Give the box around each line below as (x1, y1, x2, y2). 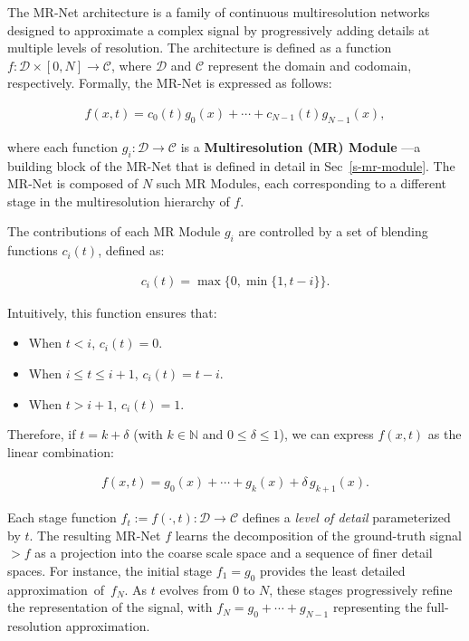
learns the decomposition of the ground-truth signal (175, 525, 462, 544)
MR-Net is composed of (7, 174, 139, 193)
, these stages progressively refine (269, 579, 453, 598)
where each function (7, 137, 119, 156)
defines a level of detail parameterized (242, 508, 451, 527)
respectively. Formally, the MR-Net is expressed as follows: (7, 73, 332, 92)
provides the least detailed (260, 560, 406, 579)
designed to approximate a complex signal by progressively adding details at (7, 20, 430, 39)
